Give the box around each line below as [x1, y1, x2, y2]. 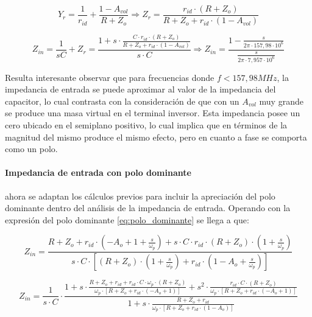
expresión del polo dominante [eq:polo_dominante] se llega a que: [5, 213, 249, 226]
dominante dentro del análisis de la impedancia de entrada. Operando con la [5, 201, 291, 214]
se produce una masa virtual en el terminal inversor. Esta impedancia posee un [5, 106, 300, 119]
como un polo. [5, 142, 58, 155]
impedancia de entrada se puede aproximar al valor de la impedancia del [5, 83, 276, 96]
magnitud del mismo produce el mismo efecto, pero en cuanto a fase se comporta [5, 130, 307, 143]
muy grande [259, 94, 303, 107]
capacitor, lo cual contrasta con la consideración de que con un [5, 94, 239, 107]
